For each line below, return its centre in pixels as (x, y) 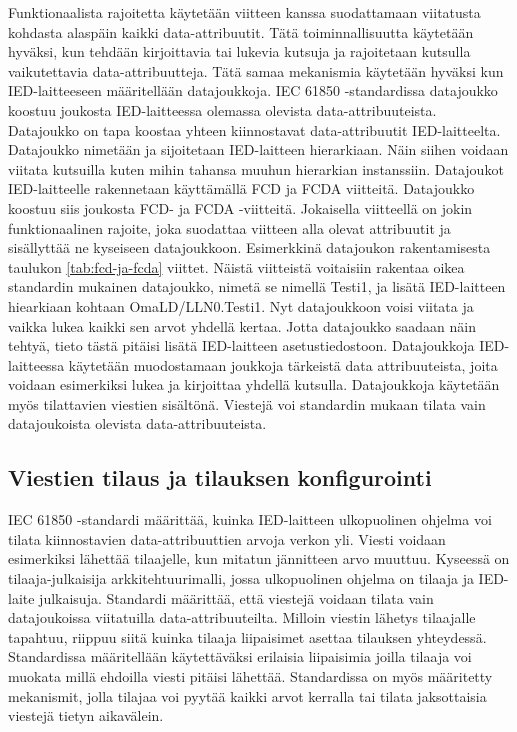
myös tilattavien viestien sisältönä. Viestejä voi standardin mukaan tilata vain (247, 403)
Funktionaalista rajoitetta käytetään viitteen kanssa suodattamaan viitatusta (244, 12)
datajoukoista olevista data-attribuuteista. (137, 423)
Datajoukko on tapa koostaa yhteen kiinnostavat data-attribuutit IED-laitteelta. (254, 129)
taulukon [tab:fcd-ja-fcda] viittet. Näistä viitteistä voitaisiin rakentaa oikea (236, 266)
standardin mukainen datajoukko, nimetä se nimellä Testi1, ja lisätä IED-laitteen (257, 286)
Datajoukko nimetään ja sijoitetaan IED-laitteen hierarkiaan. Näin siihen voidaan (258, 149)
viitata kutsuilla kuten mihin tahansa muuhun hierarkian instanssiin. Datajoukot (256, 168)
